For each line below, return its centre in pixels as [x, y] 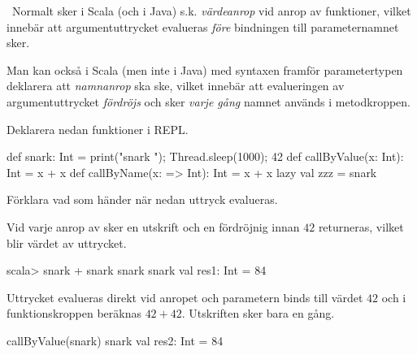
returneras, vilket [361, 226]
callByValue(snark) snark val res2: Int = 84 [115, 340]
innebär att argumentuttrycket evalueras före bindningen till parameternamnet [203, 26]
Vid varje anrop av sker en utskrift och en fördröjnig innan [153, 226]
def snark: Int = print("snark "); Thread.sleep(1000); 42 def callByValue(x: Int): [205, 156]
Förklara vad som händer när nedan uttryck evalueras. [142, 199]
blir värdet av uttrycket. [67, 242]
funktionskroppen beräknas [74, 313]
